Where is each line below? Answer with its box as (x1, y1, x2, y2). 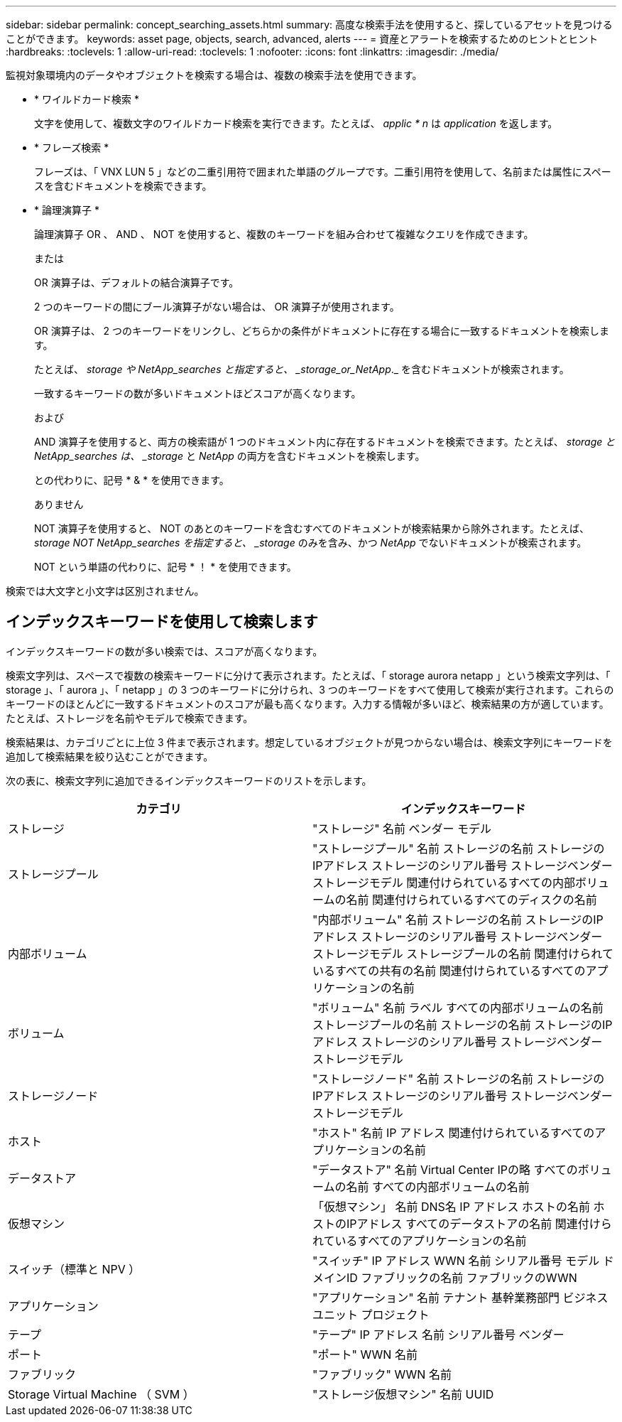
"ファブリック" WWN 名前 (312, 1367, 452, 1381)
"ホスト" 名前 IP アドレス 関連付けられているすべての (312, 1125, 595, 1140)
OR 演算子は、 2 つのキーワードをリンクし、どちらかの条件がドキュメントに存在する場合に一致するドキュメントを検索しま (34, 325, 610, 337)
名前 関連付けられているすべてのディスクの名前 (346, 892, 597, 907)
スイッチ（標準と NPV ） (8, 1261, 141, 1276)
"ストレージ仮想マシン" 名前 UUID (312, 1386, 494, 1401)
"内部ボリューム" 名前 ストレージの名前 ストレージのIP (312, 912, 604, 927)
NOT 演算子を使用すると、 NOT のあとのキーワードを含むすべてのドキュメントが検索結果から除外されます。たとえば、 (34, 522, 589, 534)
